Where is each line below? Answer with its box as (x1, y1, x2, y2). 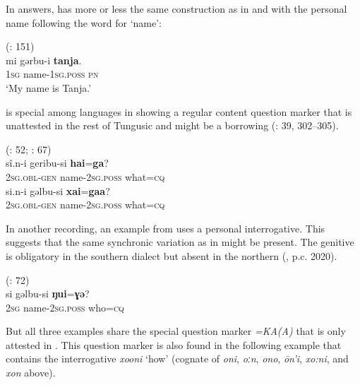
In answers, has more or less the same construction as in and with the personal (6, 1, 347, 16)
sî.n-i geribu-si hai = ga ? (6, 155, 109, 170)
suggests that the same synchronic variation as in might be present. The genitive (6, 235, 354, 249)
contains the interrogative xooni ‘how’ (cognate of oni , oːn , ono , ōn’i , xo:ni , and (6, 351, 349, 366)
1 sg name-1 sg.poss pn (6, 66, 99, 81)
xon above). (6, 365, 56, 380)
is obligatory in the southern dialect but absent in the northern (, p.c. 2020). (6, 248, 337, 263)
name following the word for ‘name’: (6, 15, 162, 30)
